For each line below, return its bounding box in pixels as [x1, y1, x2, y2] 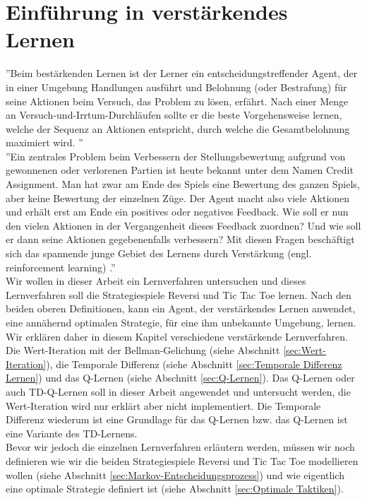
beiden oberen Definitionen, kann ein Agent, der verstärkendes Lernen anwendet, [6, 301, 356, 316]
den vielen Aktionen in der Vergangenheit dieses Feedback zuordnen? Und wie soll [6, 218, 361, 232]
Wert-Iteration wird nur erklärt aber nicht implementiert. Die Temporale [6, 398, 321, 413]
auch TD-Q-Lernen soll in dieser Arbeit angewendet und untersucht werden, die [6, 384, 351, 399]
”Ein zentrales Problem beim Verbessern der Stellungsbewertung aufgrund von [6, 148, 346, 163]
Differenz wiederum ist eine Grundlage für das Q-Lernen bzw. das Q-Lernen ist [6, 412, 348, 427]
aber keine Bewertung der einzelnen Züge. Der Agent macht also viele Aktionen [6, 190, 350, 205]
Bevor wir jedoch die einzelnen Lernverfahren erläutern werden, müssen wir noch [6, 440, 355, 454]
